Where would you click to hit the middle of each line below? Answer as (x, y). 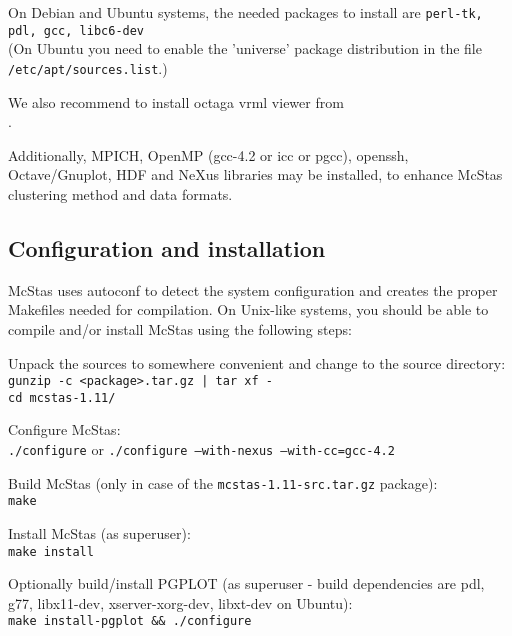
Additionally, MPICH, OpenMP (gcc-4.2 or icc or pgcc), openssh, (208, 154)
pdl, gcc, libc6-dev (76, 30)
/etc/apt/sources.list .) (88, 67)
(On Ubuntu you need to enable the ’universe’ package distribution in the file (245, 48)
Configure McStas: (64, 429)
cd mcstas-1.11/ (62, 397)
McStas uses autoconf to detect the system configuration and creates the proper (253, 289)
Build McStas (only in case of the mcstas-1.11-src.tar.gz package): (223, 482)
